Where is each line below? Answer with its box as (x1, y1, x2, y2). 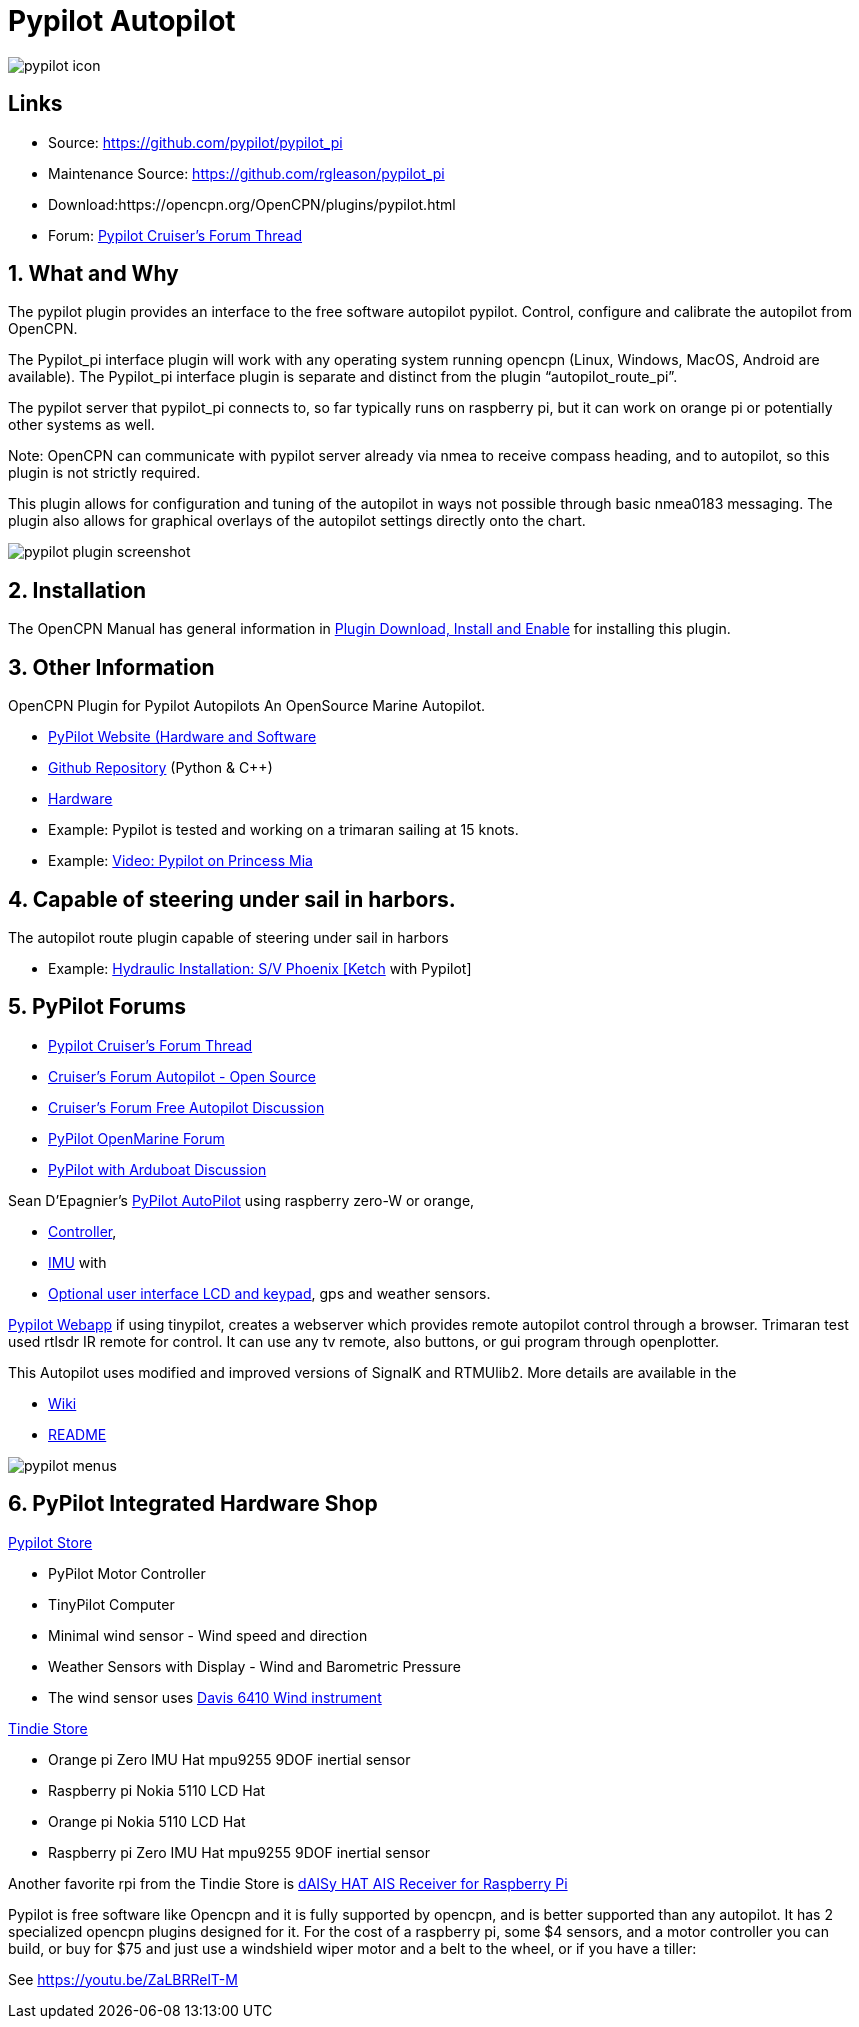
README (48, 1425, 107, 1443)
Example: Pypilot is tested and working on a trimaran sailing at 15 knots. (48, 821, 519, 839)
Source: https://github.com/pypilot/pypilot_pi (48, 133, 343, 151)
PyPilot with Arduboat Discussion (48, 1160, 267, 1178)
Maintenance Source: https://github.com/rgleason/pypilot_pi (48, 164, 445, 182)
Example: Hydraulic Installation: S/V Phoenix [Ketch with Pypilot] (48, 959, 472, 977)
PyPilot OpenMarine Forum (48, 1129, 225, 1147)
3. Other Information (8, 654, 215, 680)
